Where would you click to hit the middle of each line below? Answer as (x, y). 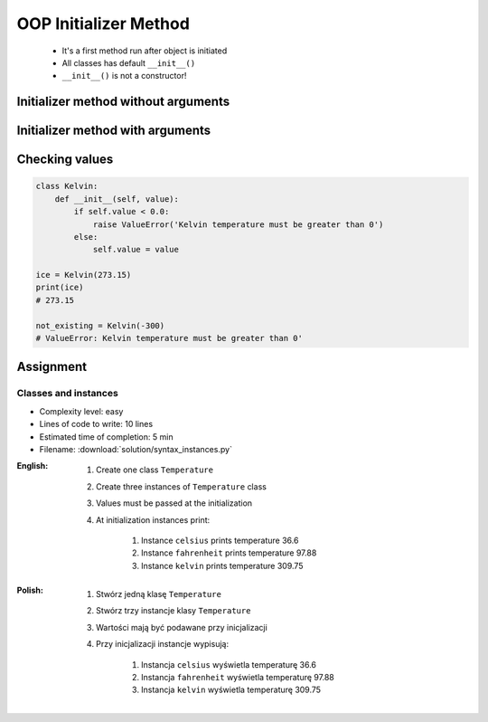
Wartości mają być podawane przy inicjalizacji (182, 627)
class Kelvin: (67, 186)
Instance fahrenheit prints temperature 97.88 (229, 553)
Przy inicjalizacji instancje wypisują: (163, 644)
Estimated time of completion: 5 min (106, 437)
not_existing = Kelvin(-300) (100, 325)
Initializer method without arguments (123, 102)
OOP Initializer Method (103, 24)
